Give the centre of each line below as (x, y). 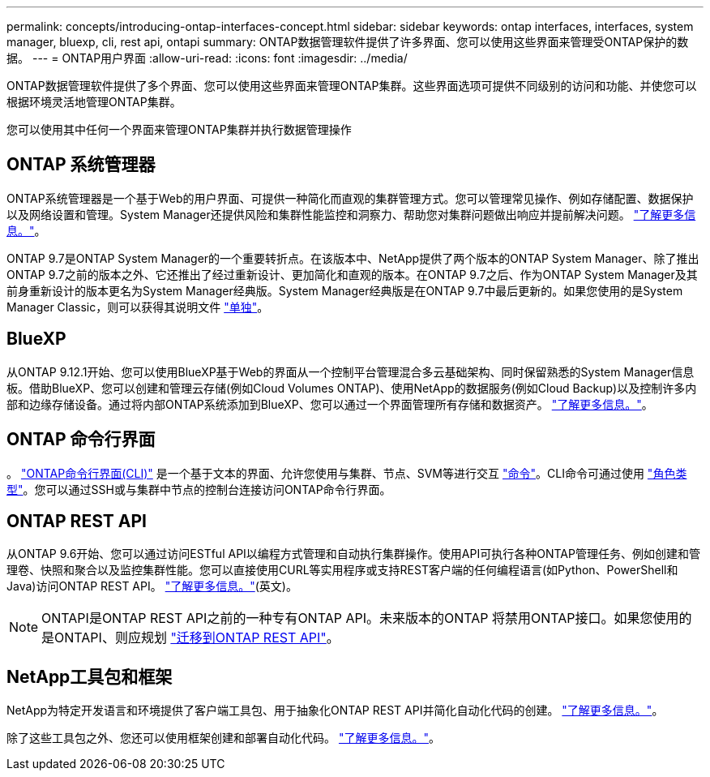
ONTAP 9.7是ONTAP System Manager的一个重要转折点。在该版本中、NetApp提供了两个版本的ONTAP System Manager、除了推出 (353, 258)
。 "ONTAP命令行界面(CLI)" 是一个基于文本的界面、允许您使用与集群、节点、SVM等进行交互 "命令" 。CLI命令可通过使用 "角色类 (347, 473)
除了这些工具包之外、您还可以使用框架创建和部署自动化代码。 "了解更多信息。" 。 (223, 738)
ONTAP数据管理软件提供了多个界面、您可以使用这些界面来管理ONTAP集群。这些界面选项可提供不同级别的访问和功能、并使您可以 (352, 86)
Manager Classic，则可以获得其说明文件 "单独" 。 (138, 307)
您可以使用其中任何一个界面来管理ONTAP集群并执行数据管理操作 (179, 129)
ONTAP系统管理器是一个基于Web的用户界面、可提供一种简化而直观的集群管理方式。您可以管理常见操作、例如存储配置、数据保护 (350, 198)
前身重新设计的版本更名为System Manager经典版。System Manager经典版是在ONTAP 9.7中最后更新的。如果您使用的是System (345, 290)
